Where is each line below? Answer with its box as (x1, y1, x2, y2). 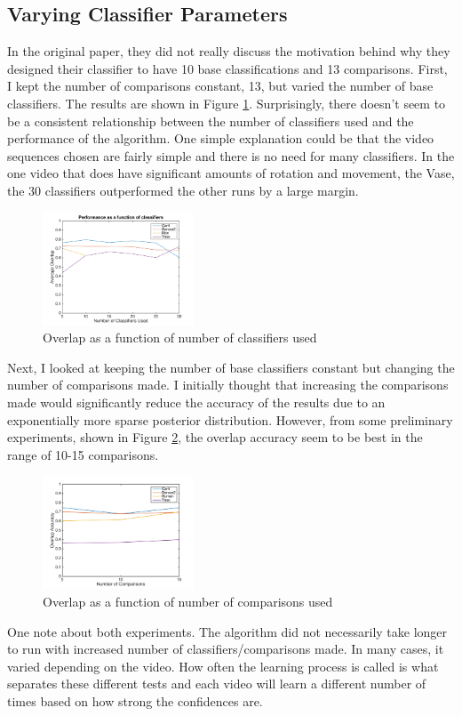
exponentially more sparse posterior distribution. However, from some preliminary (7, 410, 453, 429)
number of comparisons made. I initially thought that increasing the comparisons (7, 375, 449, 394)
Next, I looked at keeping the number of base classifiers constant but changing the (7, 358, 455, 376)
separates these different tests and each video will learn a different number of (7, 674, 426, 693)
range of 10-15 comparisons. (7, 445, 159, 463)
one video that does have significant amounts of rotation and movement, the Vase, (7, 164, 455, 182)
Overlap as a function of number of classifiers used (43, 328, 317, 347)
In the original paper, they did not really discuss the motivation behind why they (7, 42, 450, 60)
